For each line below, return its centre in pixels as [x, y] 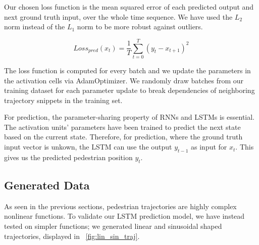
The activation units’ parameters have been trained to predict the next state [122, 127]
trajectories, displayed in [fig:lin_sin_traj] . [72, 236]
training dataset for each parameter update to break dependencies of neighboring [129, 90]
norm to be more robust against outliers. [140, 27]
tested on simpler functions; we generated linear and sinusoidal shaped [113, 226]
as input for [209, 147]
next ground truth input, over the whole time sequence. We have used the [118, 16]
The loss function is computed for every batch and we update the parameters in [127, 70]
